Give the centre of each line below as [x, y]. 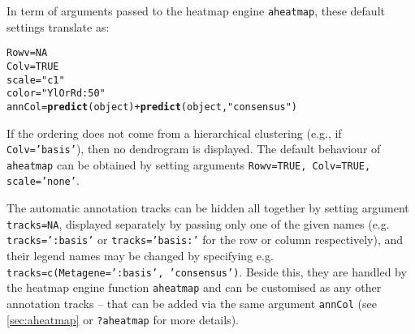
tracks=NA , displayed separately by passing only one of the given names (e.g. [198, 223]
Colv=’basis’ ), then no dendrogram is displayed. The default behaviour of [194, 149]
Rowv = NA [27, 53]
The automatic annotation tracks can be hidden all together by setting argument [208, 208]
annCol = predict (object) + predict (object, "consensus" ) [152, 107]
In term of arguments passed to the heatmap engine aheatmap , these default [196, 11]
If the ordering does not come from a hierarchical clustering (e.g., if [174, 133]
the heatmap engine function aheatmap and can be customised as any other [194, 287]
